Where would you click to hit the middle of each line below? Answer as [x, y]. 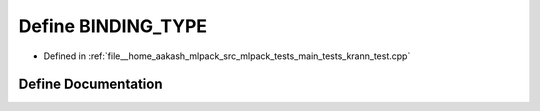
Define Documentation [90, 84]
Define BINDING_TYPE [113, 26]
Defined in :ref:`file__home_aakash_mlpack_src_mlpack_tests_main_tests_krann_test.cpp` [227, 56]
